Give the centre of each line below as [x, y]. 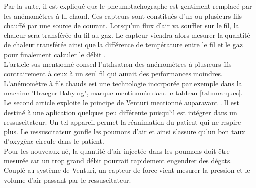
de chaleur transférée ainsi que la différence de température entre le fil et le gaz [123, 45]
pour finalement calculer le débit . [55, 54]
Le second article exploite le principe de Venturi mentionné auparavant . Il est [122, 102]
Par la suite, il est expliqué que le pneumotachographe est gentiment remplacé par [128, 6]
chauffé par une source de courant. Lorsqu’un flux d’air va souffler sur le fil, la [122, 25]
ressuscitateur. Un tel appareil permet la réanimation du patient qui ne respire [123, 122]
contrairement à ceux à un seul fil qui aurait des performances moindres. [113, 74]
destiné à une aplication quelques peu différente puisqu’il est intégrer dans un [121, 112]
